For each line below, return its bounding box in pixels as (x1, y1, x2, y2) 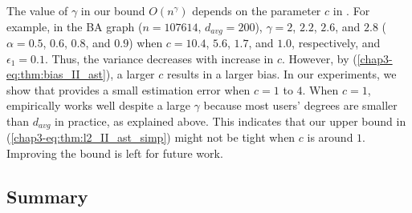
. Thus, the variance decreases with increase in (44, 50, 274, 66)
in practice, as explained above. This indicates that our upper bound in (55, 113, 406, 130)
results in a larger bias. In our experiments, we (166, 66, 397, 82)
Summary (6, 184, 88, 209)
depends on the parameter (192, 2, 321, 18)
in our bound (80, 2, 145, 18)
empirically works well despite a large (6, 97, 190, 114)
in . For (332, 2, 370, 18)
